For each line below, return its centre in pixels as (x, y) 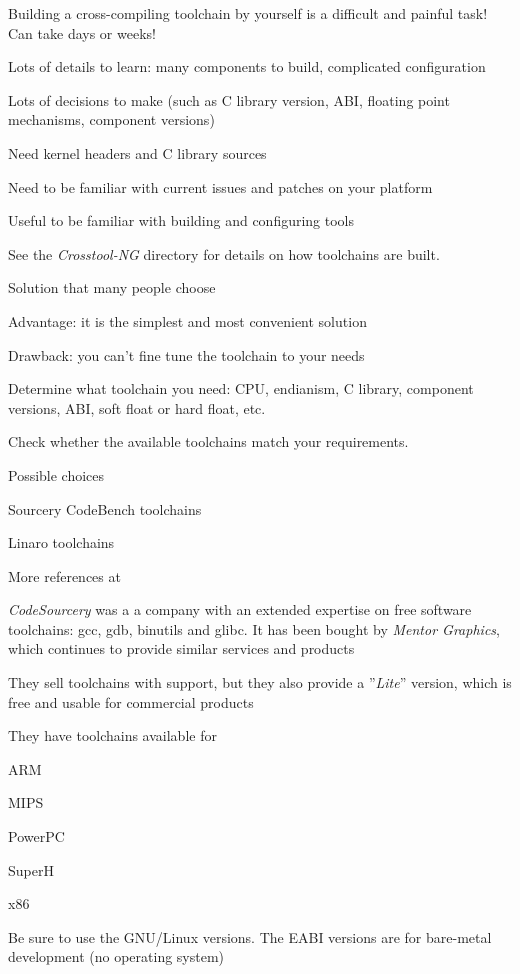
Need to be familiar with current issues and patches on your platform (220, 186)
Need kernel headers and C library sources (137, 152)
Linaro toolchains (61, 542)
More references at (64, 575)
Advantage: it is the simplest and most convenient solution (187, 320)
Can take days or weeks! (82, 32)
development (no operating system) (116, 956)
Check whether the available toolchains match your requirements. (208, 441)
